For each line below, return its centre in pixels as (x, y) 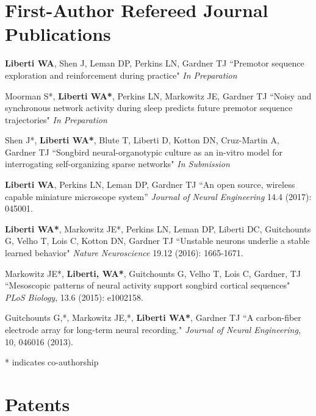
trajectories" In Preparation (56, 119)
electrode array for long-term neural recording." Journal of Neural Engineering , (153, 329)
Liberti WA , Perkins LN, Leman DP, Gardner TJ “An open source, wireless (150, 185)
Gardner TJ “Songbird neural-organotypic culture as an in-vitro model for (144, 152)
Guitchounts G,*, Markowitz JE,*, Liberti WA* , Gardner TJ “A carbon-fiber (153, 317)
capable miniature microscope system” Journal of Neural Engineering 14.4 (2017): (158, 196)
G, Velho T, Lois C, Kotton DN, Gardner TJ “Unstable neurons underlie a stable (157, 241)
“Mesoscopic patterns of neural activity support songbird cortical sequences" (148, 285)
